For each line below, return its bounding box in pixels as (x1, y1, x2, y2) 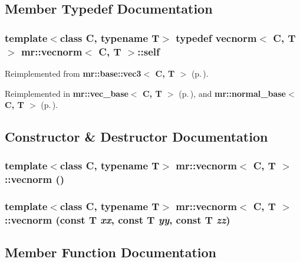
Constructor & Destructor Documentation (5, 127, 268, 146)
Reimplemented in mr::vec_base (5, 87, 128, 99)
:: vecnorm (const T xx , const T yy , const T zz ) (5, 212, 230, 227)
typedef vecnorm (176, 30, 257, 45)
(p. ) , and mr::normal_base (179, 87, 286, 99)
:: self (137, 44, 160, 58)
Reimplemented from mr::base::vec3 (5, 67, 141, 79)
